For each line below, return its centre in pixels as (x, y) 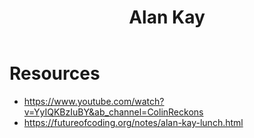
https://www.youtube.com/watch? (94, 101)
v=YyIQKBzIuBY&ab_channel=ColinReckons (113, 112)
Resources (55, 73)
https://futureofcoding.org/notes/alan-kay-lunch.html (133, 122)
